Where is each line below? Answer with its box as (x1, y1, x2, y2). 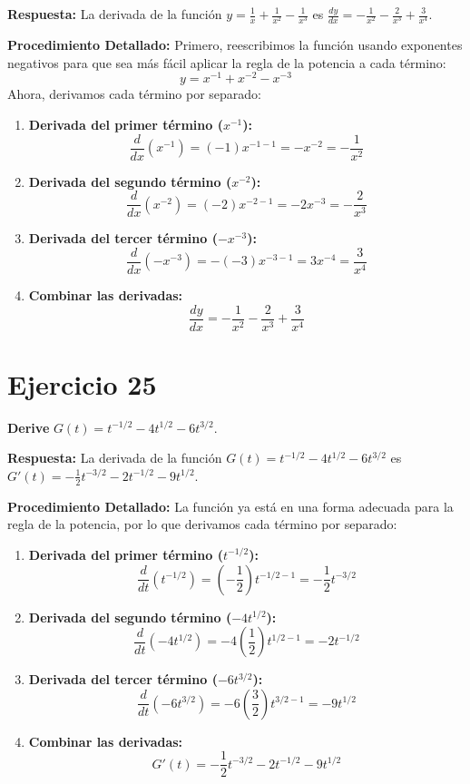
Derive (7, 417, 50, 436)
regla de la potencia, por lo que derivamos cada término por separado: (7, 514, 397, 534)
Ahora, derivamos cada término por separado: (7, 84, 261, 103)
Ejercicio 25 (7, 365, 157, 402)
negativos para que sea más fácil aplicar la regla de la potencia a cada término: (7, 53, 446, 72)
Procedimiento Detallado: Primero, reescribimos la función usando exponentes (7, 35, 463, 54)
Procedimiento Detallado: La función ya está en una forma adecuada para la (7, 496, 454, 515)
